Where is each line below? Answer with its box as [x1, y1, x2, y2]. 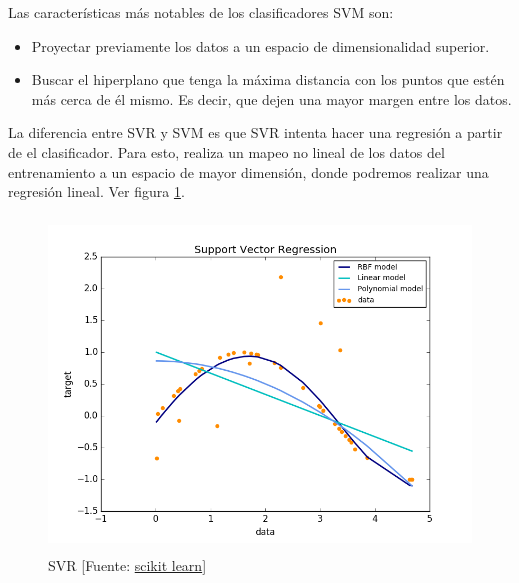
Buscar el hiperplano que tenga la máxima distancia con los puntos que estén [31, 69, 505, 90]
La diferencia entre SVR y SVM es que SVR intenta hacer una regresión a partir [8, 122, 503, 143]
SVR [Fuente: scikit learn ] [48, 555, 207, 576]
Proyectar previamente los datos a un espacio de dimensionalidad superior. [31, 35, 490, 56]
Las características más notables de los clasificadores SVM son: [8, 2, 394, 22]
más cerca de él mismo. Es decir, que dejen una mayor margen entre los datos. [31, 88, 512, 109]
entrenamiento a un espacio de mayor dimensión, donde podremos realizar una [8, 161, 489, 182]
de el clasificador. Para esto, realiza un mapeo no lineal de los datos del [8, 141, 445, 162]
